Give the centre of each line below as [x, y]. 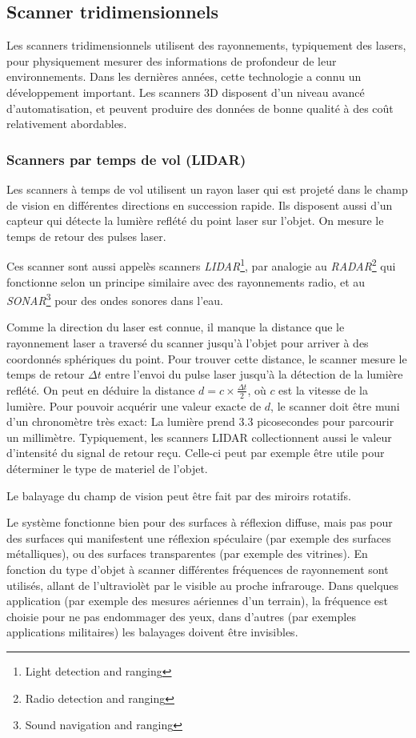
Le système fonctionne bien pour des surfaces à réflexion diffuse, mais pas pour [200, 522]
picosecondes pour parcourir [326, 421]
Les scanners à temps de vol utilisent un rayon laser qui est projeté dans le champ [207, 189]
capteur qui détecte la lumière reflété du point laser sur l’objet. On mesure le [195, 221]
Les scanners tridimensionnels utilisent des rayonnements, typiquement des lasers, [206, 45]
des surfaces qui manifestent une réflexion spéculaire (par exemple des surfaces [199, 537]
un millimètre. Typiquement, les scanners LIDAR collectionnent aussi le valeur [199, 437]
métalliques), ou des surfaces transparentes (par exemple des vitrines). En [187, 553]
